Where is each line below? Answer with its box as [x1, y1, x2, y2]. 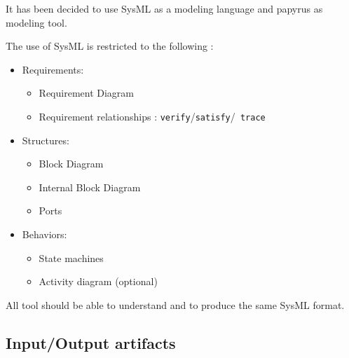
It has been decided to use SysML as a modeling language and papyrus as [6, 1, 323, 15]
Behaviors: [22, 227, 67, 241]
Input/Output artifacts [6, 331, 176, 353]
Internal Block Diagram [39, 179, 141, 194]
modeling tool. [6, 15, 67, 29]
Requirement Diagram [39, 85, 135, 100]
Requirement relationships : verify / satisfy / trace [39, 109, 266, 123]
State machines [39, 250, 104, 265]
